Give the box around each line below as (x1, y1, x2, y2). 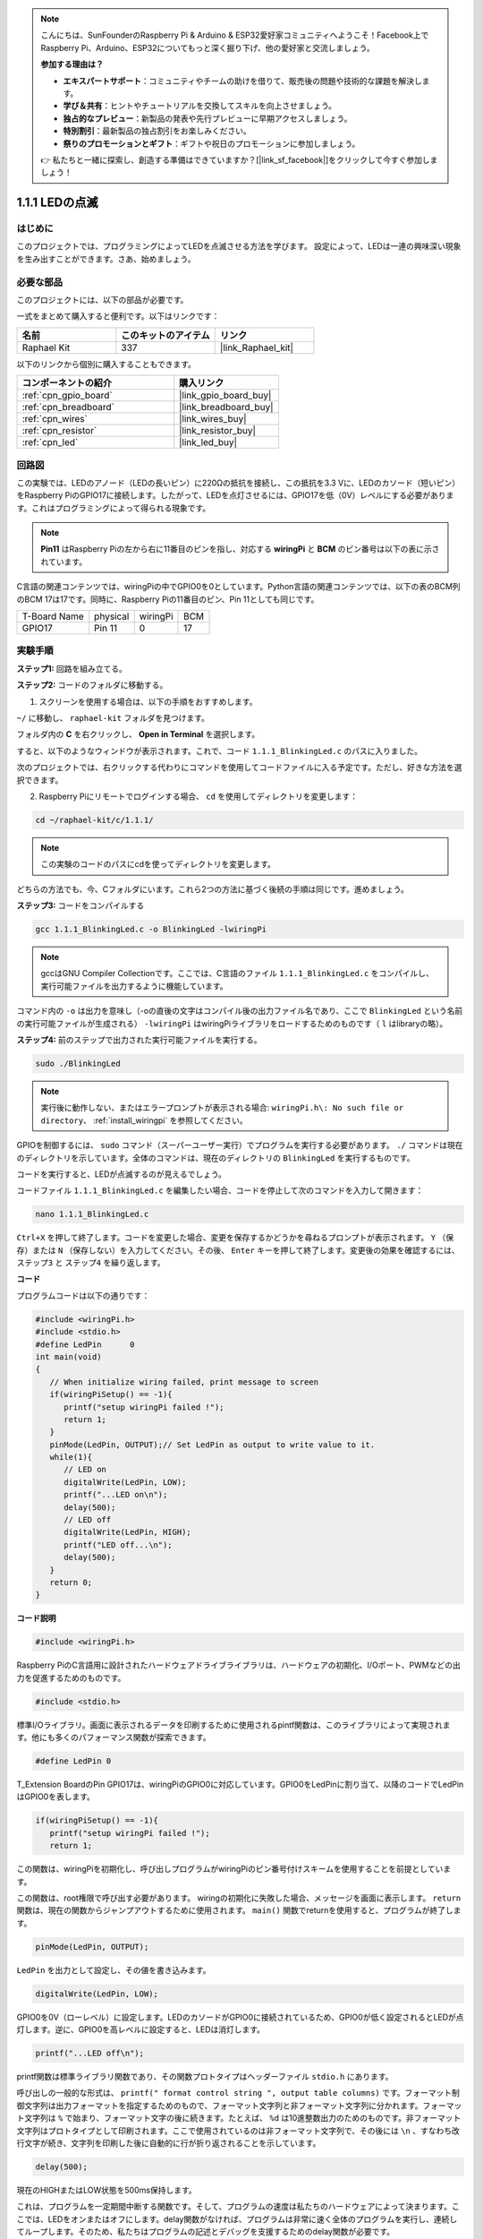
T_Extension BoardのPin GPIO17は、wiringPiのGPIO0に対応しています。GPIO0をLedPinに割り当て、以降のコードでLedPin (16, 1779, 464, 1790)
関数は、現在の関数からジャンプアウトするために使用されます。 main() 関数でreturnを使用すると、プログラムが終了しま (16, 1905, 462, 1916)
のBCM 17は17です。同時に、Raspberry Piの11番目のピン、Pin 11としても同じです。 (16, 594, 319, 605)
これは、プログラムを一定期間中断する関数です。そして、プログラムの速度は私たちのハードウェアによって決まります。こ (16, 2201, 461, 2212)
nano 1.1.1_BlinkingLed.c (35, 1209, 149, 1220)
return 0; (49, 1577, 93, 1587)
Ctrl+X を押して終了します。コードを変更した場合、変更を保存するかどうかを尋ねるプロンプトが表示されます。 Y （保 (16, 1232, 454, 1243)
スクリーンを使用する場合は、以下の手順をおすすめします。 (38, 696, 258, 707)
